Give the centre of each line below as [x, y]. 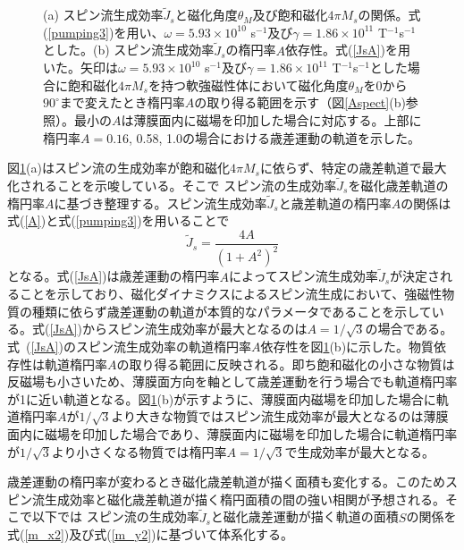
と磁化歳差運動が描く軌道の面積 [304, 516]
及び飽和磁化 [290, 15]
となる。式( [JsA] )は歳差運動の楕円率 [114, 276]
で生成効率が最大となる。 [360, 451]
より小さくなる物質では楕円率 [139, 451]
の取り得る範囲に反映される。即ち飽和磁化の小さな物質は [286, 364]
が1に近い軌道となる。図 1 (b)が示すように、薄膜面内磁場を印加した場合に [222, 398]
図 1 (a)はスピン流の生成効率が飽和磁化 [118, 168]
